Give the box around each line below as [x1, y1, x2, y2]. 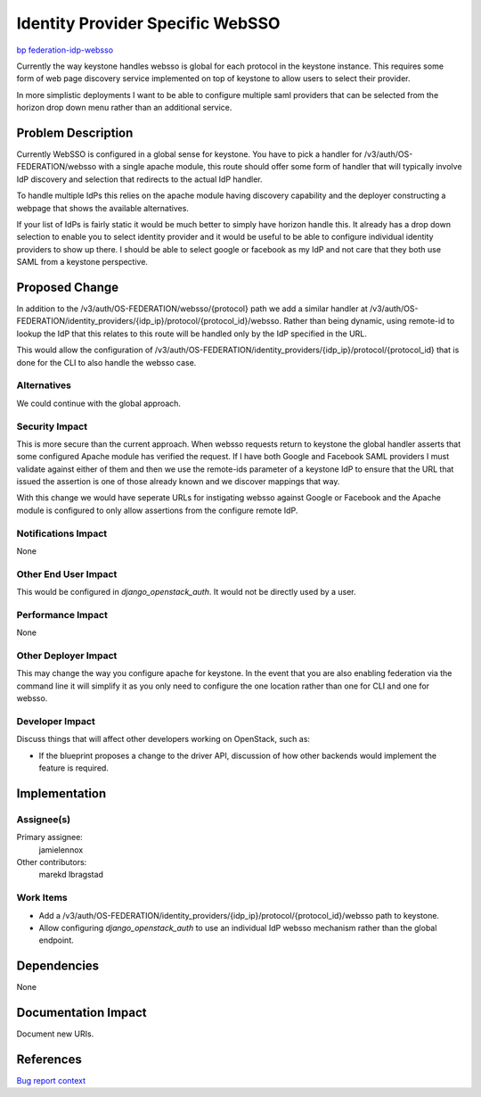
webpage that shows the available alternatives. [16, 202, 189, 213]
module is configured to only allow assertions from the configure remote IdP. [16, 505, 298, 516]
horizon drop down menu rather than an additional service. [16, 103, 232, 113]
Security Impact [16, 420, 88, 433]
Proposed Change [16, 279, 119, 294]
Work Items [16, 892, 68, 904]
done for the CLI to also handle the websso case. [16, 357, 197, 367]
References [16, 1052, 82, 1067]
